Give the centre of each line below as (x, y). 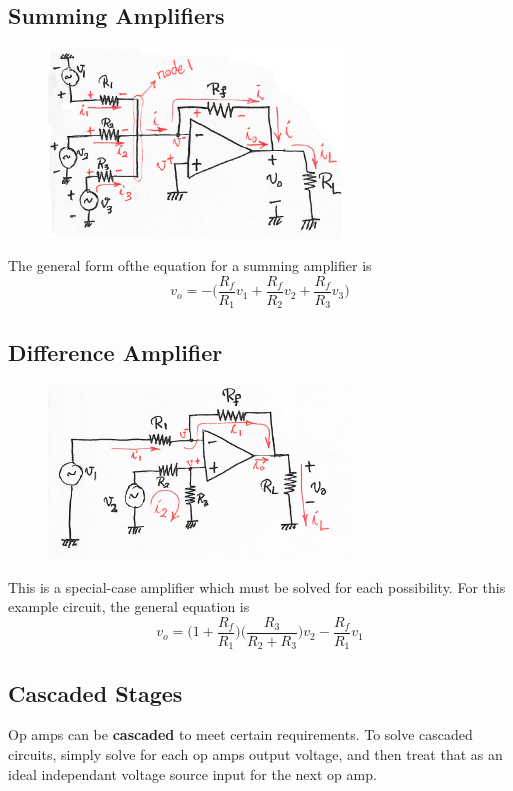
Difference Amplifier (115, 351)
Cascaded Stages (95, 692)
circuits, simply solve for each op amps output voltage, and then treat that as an (255, 754)
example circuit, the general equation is (129, 606)
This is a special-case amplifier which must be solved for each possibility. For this (257, 586)
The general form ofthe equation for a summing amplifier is (190, 265)
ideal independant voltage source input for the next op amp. (192, 773)
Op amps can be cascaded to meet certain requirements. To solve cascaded (240, 734)
